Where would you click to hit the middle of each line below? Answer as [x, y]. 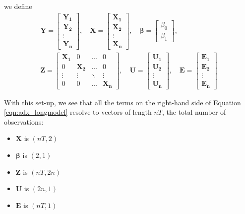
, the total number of [194, 112]
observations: [24, 121]
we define [18, 6]
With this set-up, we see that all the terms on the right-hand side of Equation [122, 102]
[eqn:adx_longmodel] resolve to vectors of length [78, 112]
